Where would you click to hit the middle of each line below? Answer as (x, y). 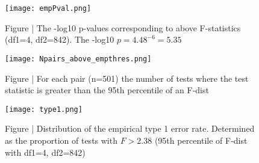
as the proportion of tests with (61, 140)
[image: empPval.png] (48, 8)
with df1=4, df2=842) (45, 152)
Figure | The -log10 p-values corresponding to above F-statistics (123, 27)
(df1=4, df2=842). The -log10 (60, 39)
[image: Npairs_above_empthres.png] (78, 59)
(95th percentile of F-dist (201, 140)
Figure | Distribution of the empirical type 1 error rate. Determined (130, 128)
